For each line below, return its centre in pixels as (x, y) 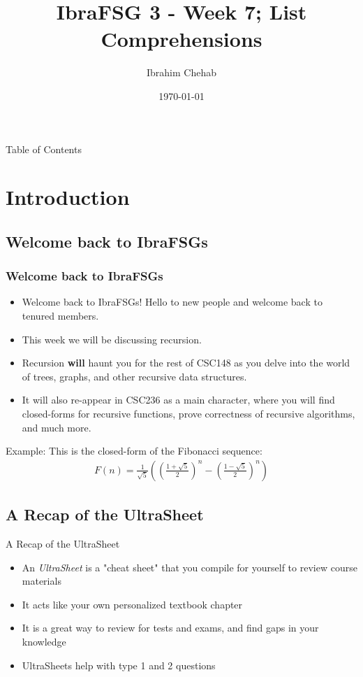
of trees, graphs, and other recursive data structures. (134, 376)
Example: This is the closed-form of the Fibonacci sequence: (134, 451)
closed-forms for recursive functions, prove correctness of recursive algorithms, (188, 414)
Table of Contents (44, 149)
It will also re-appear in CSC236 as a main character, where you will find (178, 400)
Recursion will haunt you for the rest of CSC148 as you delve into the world (186, 363)
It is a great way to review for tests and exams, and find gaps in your (170, 628)
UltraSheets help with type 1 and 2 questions (119, 665)
